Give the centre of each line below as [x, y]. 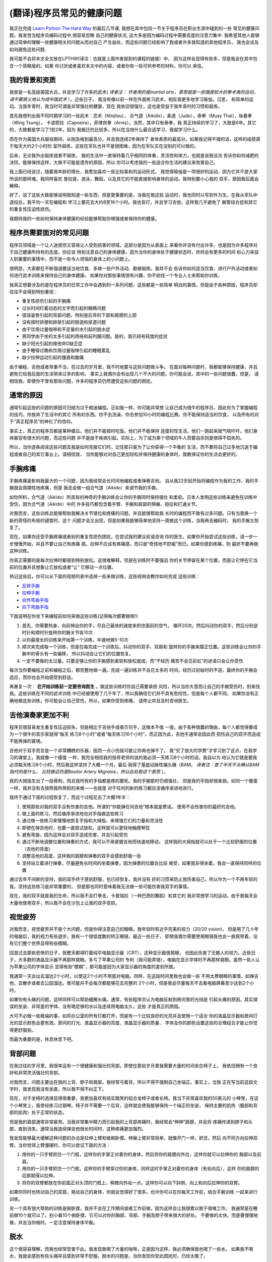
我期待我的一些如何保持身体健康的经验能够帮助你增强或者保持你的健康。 [84, 218]
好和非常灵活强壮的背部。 [36, 1073]
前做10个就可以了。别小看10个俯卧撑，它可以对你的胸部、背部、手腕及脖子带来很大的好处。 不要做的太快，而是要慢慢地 [133, 1215]
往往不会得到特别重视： [33, 292]
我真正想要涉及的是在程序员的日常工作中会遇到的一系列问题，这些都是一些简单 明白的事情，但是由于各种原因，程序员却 [133, 285]
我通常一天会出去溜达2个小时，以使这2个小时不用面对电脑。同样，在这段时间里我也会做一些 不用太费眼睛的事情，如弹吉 [134, 976]
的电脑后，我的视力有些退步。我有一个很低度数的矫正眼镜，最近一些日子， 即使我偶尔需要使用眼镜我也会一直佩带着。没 [133, 936]
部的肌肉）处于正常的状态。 [38, 1113]
